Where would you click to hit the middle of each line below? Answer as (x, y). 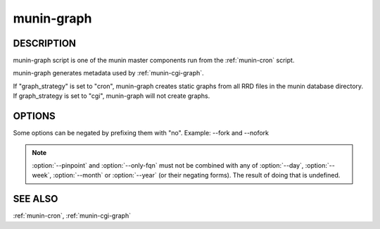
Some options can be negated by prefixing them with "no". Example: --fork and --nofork (141, 133)
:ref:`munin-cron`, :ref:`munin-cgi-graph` (72, 216)
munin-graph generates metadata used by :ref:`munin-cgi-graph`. (108, 73)
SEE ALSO (36, 199)
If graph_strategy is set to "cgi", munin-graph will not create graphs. (112, 96)
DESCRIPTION (45, 43)
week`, (42, 175)
